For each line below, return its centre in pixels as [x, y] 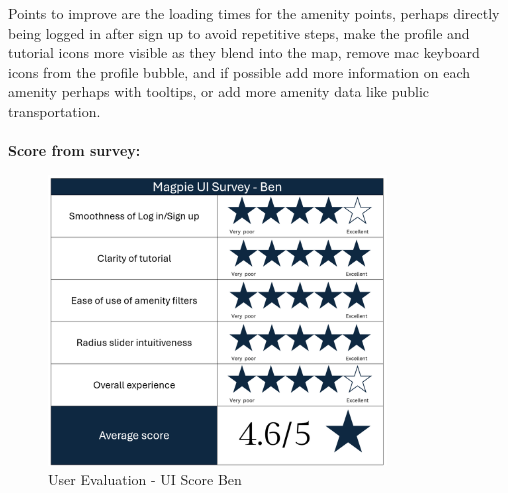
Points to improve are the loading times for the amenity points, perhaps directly [254, 13]
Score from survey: [74, 150]
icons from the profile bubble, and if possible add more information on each [239, 71]
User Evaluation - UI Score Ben [145, 479]
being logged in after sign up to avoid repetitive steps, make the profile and [239, 32]
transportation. [54, 110]
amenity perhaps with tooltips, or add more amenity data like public [219, 91]
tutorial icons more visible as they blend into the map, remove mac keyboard [244, 52]
